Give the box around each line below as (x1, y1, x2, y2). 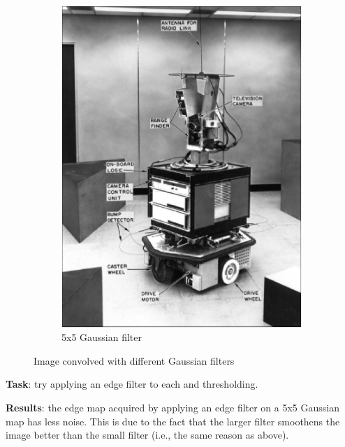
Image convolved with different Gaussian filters (34, 353, 235, 368)
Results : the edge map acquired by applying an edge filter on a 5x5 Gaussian (6, 400, 340, 415)
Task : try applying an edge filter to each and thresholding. (6, 377, 258, 391)
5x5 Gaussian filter (61, 330, 142, 344)
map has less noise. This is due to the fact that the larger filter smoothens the (6, 414, 340, 428)
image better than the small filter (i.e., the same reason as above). (6, 427, 289, 442)
